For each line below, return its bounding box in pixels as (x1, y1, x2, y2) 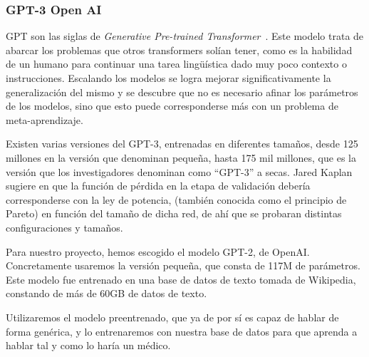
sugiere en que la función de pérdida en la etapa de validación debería (6, 178, 311, 193)
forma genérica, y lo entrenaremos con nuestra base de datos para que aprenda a (6, 324, 358, 338)
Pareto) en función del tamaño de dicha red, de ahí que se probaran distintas (6, 206, 342, 221)
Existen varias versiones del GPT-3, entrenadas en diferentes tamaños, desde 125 (6, 136, 358, 151)
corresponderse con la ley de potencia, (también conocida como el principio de (6, 192, 347, 207)
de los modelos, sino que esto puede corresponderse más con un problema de (6, 98, 338, 113)
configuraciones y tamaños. (6, 219, 123, 234)
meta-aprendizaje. (6, 112, 83, 127)
